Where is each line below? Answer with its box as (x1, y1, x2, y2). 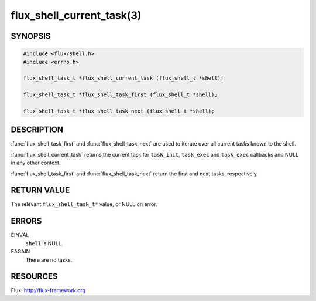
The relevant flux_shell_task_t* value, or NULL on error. (11, 201, 157, 208)
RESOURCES (11, 272, 58, 282)
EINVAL (11, 232, 29, 239)
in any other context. (11, 159, 61, 167)
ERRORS (11, 216, 42, 226)
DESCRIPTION (11, 125, 64, 135)
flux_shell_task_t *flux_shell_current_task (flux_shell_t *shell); (23, 75, 224, 82)
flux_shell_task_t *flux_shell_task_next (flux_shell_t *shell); (23, 107, 215, 114)
